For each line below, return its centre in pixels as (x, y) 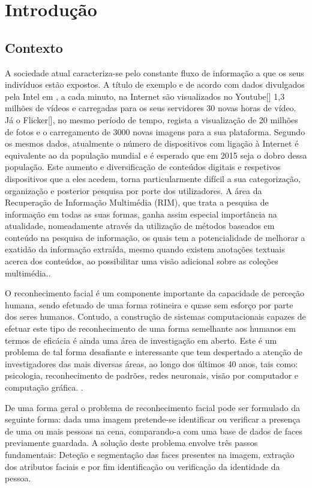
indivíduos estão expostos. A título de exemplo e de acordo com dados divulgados (155, 84)
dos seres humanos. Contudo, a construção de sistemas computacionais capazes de (155, 316)
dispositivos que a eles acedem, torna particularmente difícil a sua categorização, (153, 178)
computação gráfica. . (44, 387)
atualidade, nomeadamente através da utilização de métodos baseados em (140, 226)
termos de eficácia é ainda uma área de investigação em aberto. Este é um (141, 340)
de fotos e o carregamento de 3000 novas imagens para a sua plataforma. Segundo (155, 131)
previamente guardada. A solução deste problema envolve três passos (131, 443)
